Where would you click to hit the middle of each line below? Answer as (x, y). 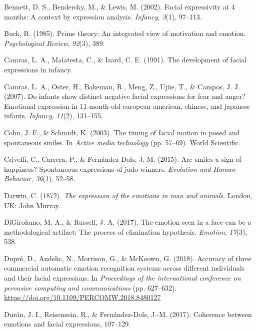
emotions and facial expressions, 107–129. (67, 324)
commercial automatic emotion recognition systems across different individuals (124, 268)
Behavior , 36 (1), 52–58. (40, 178)
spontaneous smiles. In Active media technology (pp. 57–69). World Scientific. (122, 142)
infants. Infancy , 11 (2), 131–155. (53, 116)
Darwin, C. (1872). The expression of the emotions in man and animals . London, (128, 195)
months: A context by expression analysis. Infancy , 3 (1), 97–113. (103, 16)
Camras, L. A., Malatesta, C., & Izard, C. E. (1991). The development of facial (125, 60)
